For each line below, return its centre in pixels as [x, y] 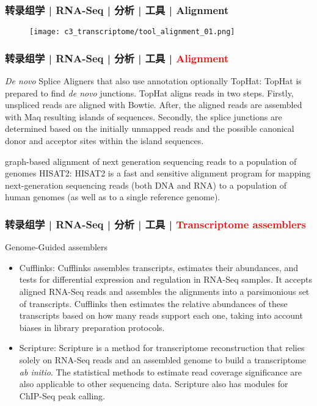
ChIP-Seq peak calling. [62, 395]
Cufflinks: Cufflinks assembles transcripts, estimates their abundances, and [159, 267]
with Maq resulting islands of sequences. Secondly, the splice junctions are [144, 116]
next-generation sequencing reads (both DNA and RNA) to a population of [146, 185]
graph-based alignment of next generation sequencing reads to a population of [151, 161]
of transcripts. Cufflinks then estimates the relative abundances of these [153, 303]
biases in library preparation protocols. [92, 327]
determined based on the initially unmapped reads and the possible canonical [150, 129]
